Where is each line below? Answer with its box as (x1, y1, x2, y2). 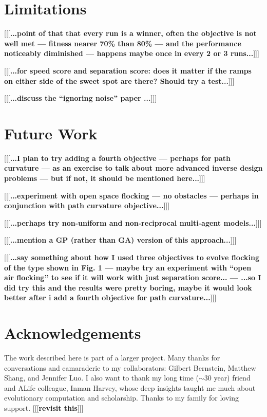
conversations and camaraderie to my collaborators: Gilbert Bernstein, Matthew (4, 362, 256, 373)
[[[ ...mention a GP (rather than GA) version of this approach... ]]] (4, 234, 237, 245)
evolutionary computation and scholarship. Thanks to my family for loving (4, 392, 239, 403)
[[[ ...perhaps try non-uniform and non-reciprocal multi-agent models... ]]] (4, 217, 262, 228)
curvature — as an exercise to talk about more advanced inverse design (4, 162, 263, 173)
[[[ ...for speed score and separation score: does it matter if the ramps (4, 65, 252, 76)
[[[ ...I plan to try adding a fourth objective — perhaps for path (4, 152, 231, 163)
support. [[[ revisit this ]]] (4, 403, 84, 413)
